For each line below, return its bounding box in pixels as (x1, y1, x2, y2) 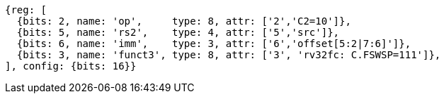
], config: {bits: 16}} (5, 60, 137, 72)
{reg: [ (5, 4, 47, 15)
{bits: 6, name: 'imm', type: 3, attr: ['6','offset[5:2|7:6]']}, (16, 38, 411, 49)
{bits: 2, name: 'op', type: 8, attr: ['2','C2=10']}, (16, 15, 351, 27)
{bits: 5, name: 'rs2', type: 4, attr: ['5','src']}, (16, 27, 340, 38)
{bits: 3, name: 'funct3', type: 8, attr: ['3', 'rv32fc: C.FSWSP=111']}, (16, 49, 441, 60)
